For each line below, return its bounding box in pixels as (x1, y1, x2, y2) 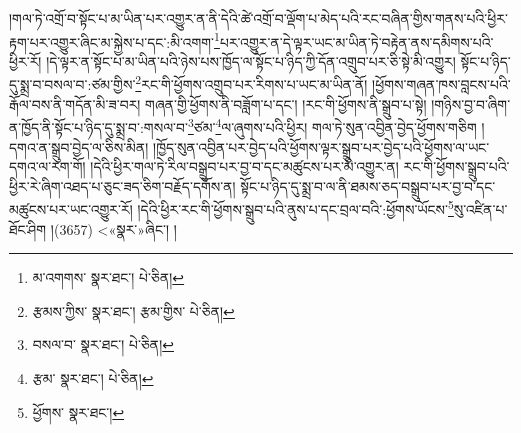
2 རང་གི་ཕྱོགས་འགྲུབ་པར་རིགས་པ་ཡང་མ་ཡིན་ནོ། (135, 71, 368, 95)
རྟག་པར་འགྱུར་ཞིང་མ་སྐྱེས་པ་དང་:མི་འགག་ (9, 31, 215, 52)
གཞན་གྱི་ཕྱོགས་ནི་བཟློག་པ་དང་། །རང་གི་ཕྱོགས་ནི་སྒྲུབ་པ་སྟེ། (145, 93, 427, 114)
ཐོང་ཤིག (9, 218, 47, 239)
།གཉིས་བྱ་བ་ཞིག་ (431, 93, 511, 114)
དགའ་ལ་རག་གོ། (9, 156, 86, 177)
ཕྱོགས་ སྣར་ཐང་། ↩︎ (32, 401, 125, 422)
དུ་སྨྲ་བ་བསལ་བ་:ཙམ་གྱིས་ (9, 74, 136, 95)
